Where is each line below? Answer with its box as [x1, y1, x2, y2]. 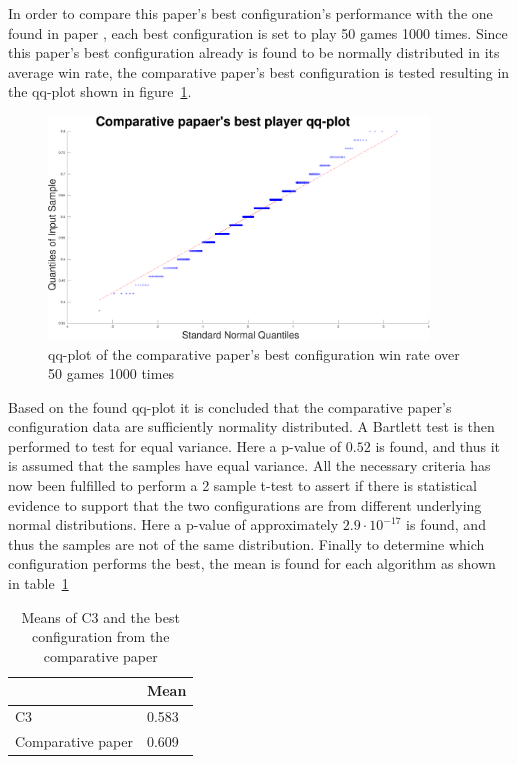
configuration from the [31, 626, 170, 647]
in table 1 [8, 573, 69, 594]
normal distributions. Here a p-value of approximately [8, 514, 339, 535]
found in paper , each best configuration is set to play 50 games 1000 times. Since [8, 22, 508, 43]
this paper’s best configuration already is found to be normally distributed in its [8, 42, 500, 63]
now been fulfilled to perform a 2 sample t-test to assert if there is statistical [8, 475, 477, 496]
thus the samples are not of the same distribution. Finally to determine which [8, 533, 485, 554]
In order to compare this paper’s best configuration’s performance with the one [8, 3, 493, 23]
